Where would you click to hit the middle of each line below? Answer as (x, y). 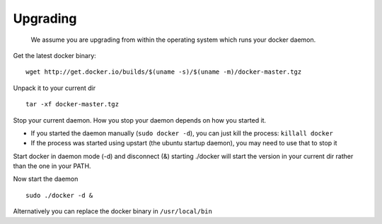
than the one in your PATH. (52, 166)
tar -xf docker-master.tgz (73, 104)
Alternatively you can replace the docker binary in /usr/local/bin (112, 211)
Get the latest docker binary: (55, 55)
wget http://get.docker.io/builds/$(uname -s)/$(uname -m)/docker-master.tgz (164, 72)
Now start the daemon (46, 179)
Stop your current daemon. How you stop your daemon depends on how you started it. (140, 120)
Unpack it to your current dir (54, 88)
